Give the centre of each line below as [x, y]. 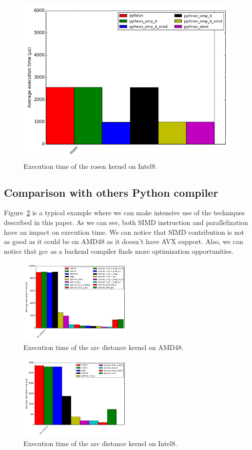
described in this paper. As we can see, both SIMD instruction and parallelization [126, 222]
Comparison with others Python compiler [111, 192]
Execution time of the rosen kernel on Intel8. [90, 166]
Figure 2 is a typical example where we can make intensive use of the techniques [125, 213]
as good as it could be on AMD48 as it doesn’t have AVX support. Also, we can [124, 241]
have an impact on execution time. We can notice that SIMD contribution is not [124, 232]
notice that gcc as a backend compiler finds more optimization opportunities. [119, 251]
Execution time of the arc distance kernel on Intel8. [100, 443]
